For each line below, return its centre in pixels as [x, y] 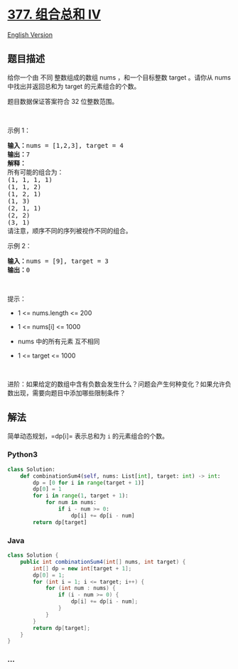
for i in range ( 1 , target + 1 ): [81, 496]
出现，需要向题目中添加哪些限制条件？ [69, 392]
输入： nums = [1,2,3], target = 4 [66, 145]
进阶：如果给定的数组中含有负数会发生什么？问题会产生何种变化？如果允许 [116, 384]
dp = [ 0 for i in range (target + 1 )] [88, 483]
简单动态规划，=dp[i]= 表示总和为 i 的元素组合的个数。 [88, 436]
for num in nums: [71, 503]
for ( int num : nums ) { [80, 588]
